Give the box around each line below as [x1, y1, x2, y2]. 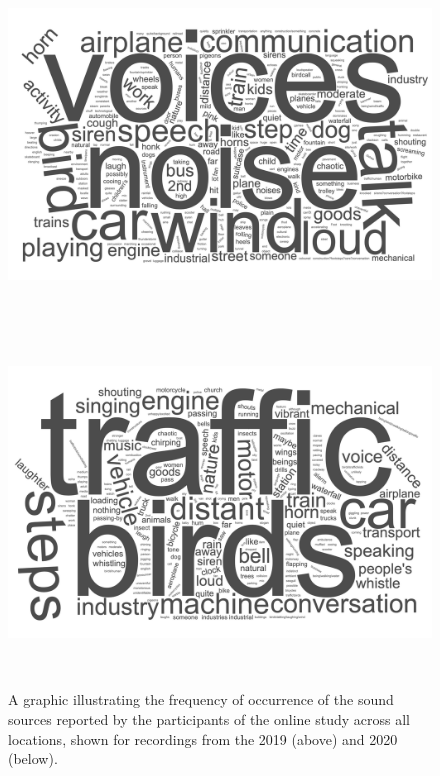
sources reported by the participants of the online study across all [8, 709, 410, 730]
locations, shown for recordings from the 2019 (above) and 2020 [8, 728, 398, 749]
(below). [8, 748, 58, 769]
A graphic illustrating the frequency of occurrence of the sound [8, 689, 394, 710]
